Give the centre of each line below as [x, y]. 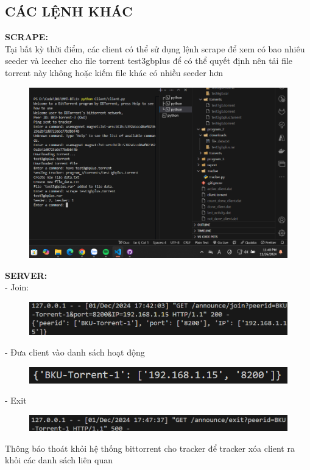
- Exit [16, 400]
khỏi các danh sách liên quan [59, 460]
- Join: [17, 287]
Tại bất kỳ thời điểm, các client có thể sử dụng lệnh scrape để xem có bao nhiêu [155, 48]
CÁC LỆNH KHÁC [69, 11]
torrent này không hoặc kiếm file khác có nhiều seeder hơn [114, 72]
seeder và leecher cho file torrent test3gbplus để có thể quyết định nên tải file [149, 61]
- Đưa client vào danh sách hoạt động [75, 352]
